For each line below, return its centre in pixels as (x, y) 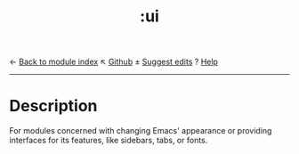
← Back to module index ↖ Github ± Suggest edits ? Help (113, 62)
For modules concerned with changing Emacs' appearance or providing (141, 131)
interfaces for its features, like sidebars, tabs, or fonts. (109, 141)
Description (53, 106)
